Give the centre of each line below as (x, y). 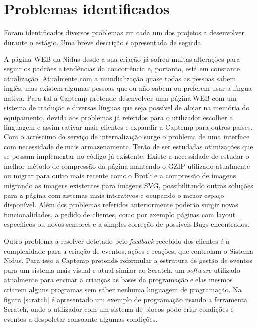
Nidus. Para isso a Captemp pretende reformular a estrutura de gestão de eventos (128, 260)
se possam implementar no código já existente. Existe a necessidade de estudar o (127, 156)
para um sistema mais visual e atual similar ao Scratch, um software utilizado (122, 270)
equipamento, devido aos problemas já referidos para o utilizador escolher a (119, 117)
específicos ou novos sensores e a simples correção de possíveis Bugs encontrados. (127, 224)
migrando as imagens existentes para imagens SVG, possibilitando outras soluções (128, 185)
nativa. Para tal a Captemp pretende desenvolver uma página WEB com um (120, 98)
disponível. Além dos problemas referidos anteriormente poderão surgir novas (121, 205)
